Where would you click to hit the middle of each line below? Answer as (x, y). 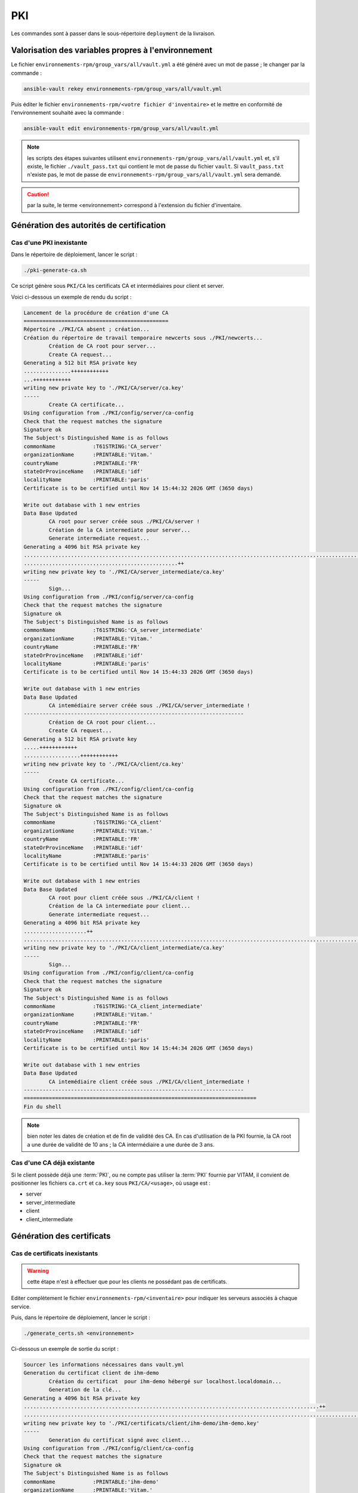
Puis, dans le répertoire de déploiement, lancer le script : (81, 1317)
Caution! (38, 194)
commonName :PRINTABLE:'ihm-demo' (91, 1482)
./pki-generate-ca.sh (55, 271)
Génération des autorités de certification (89, 225)
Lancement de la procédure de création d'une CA (96, 313)
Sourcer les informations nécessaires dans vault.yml (104, 1365)
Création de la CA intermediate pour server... (120, 530)
